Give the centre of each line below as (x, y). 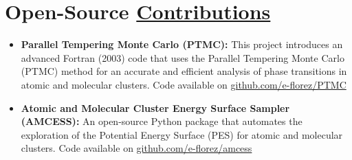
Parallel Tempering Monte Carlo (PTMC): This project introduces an (182, 44)
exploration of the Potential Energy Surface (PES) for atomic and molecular (182, 134)
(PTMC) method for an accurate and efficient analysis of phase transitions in (184, 71)
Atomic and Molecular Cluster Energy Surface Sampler (155, 107)
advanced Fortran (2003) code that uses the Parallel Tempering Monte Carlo (183, 57)
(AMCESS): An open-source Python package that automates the (162, 121)
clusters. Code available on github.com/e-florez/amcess (136, 148)
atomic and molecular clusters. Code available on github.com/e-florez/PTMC (184, 84)
